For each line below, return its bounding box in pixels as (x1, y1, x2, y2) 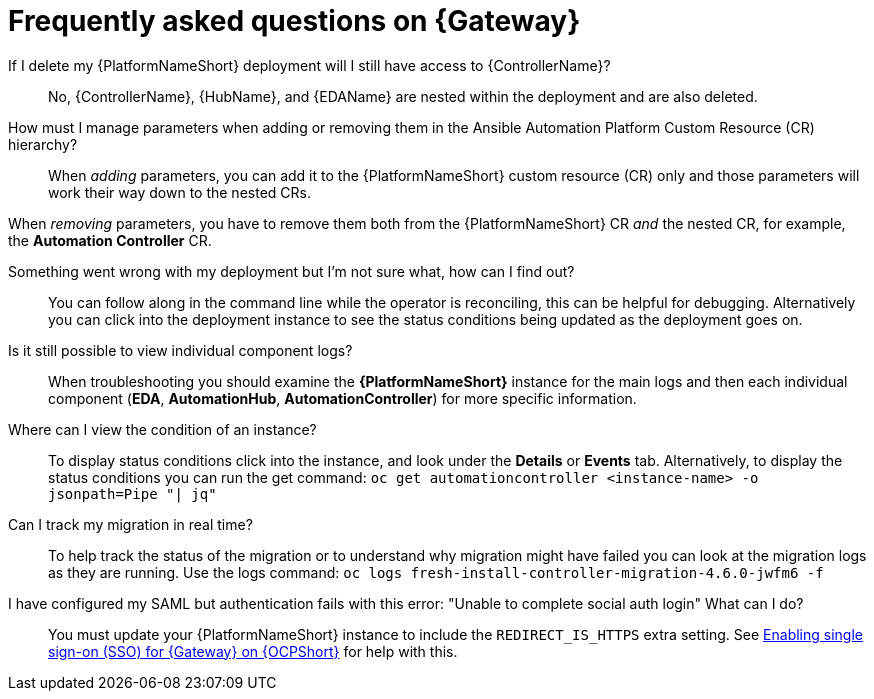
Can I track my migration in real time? (8, 515, 253, 533)
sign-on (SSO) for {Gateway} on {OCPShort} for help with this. (48, 642, 458, 660)
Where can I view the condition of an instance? (8, 420, 317, 438)
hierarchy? (8, 135, 78, 153)
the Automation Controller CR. (8, 231, 212, 249)
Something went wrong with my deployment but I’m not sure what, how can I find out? (8, 262, 575, 280)
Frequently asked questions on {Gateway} (8, 4, 581, 38)
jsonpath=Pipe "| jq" (48, 485, 217, 502)
